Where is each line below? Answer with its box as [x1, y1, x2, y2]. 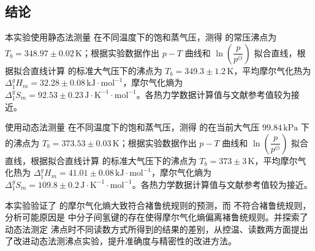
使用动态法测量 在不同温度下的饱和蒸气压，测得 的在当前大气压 [5, 121, 260, 133]
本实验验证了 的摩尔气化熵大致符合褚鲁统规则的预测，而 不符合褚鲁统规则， [5, 198, 311, 211]
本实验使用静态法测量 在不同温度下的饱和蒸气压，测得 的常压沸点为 [5, 31, 277, 43]
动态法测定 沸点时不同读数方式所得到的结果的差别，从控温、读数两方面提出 [5, 222, 308, 235]
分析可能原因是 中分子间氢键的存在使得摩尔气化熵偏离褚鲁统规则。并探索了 [5, 211, 308, 223]
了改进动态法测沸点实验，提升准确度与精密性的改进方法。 [5, 234, 237, 247]
